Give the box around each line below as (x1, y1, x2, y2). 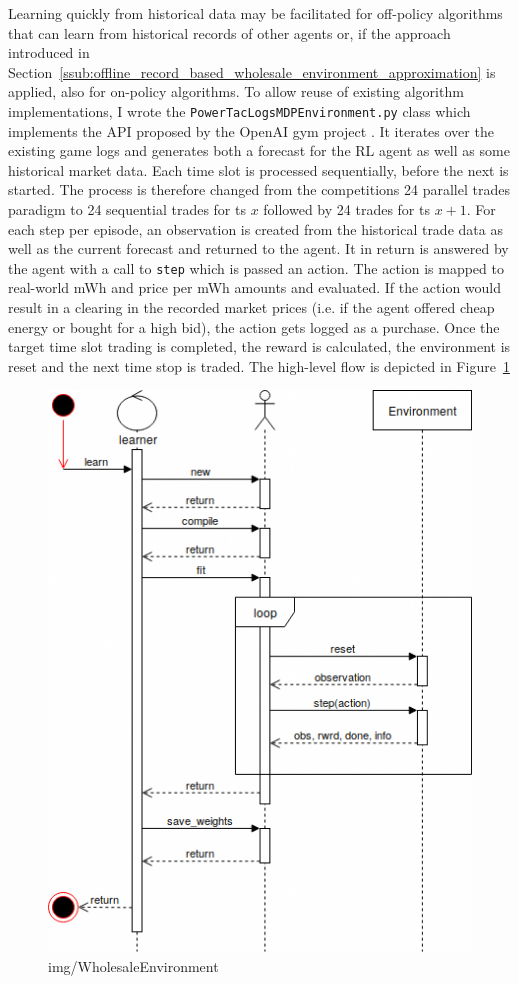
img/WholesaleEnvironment (48, 955, 219, 976)
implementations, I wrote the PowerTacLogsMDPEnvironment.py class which (8, 100, 471, 121)
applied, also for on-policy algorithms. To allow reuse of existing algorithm (8, 81, 464, 102)
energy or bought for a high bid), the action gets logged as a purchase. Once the (8, 316, 500, 337)
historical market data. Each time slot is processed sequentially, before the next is (8, 159, 509, 180)
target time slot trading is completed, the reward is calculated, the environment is (8, 336, 511, 357)
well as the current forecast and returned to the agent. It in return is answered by (8, 238, 509, 259)
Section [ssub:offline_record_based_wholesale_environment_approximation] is (8, 61, 496, 82)
